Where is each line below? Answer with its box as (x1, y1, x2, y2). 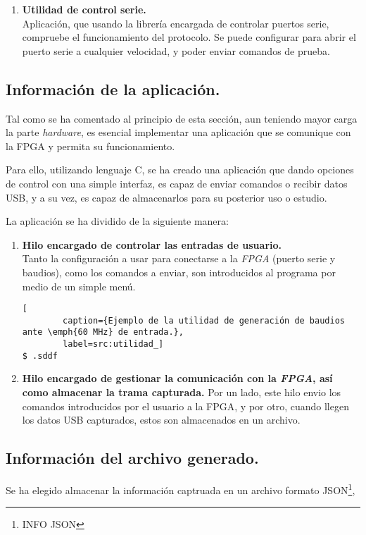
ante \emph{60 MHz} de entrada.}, (22, 327, 184, 338)
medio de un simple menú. (22, 278, 136, 293)
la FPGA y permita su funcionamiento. (6, 138, 175, 153)
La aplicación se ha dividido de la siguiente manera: (6, 214, 229, 228)
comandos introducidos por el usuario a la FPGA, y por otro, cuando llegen (22, 398, 349, 413)
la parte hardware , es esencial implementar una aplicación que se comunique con (6, 125, 351, 140)
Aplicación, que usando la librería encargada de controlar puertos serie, (22, 16, 329, 30)
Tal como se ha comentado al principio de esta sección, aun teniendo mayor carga (6, 111, 358, 125)
